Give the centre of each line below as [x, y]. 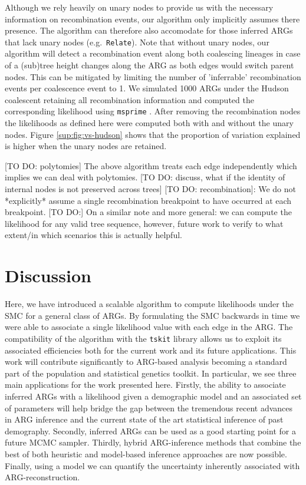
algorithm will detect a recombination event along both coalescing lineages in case [153, 53]
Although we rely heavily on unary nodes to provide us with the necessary [139, 7]
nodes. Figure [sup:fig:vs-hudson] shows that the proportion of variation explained [153, 134]
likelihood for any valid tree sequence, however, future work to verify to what [144, 223]
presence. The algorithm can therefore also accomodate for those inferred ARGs [149, 30]
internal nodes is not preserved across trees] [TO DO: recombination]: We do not [150, 189]
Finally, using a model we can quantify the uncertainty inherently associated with [152, 465]
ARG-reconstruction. [42, 477]
